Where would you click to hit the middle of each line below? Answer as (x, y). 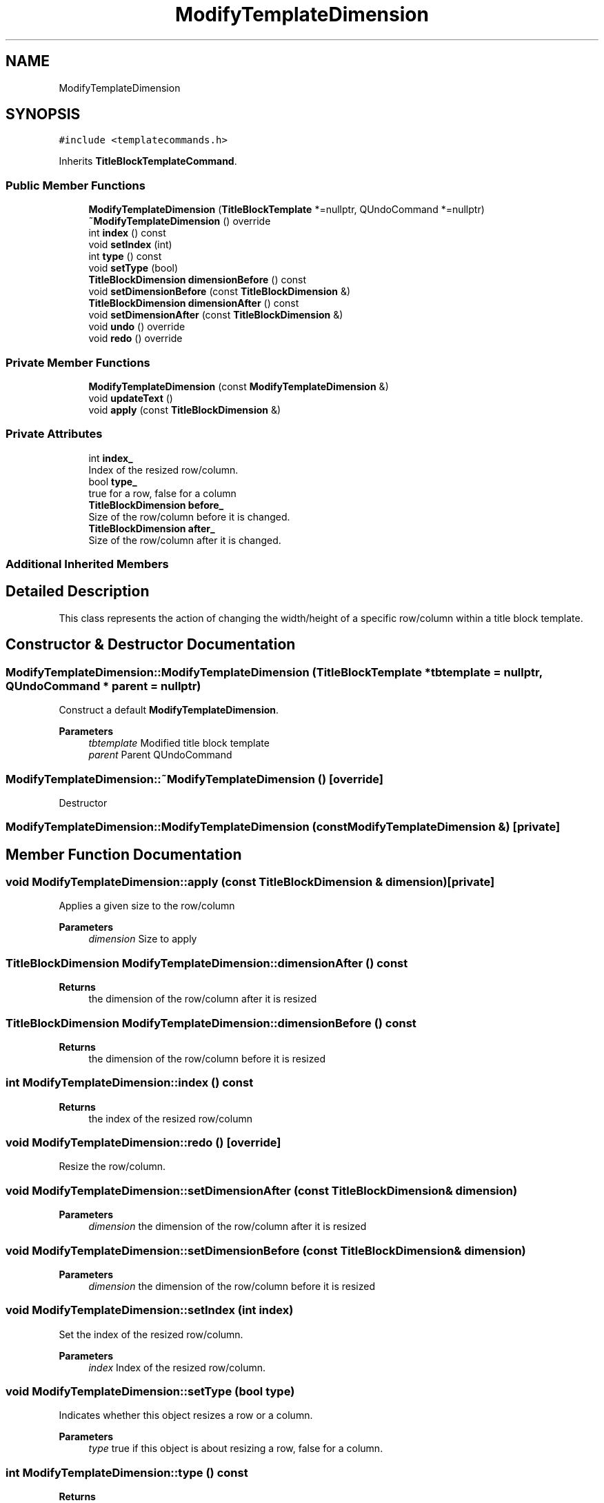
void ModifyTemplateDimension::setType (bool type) (150, 1392)
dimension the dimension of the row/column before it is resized (232, 1286)
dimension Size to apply (143, 939)
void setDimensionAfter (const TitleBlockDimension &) (216, 315)
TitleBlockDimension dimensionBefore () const (198, 280)
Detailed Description (78, 592)
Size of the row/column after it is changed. (185, 540)
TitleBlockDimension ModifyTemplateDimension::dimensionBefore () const (211, 1023)
